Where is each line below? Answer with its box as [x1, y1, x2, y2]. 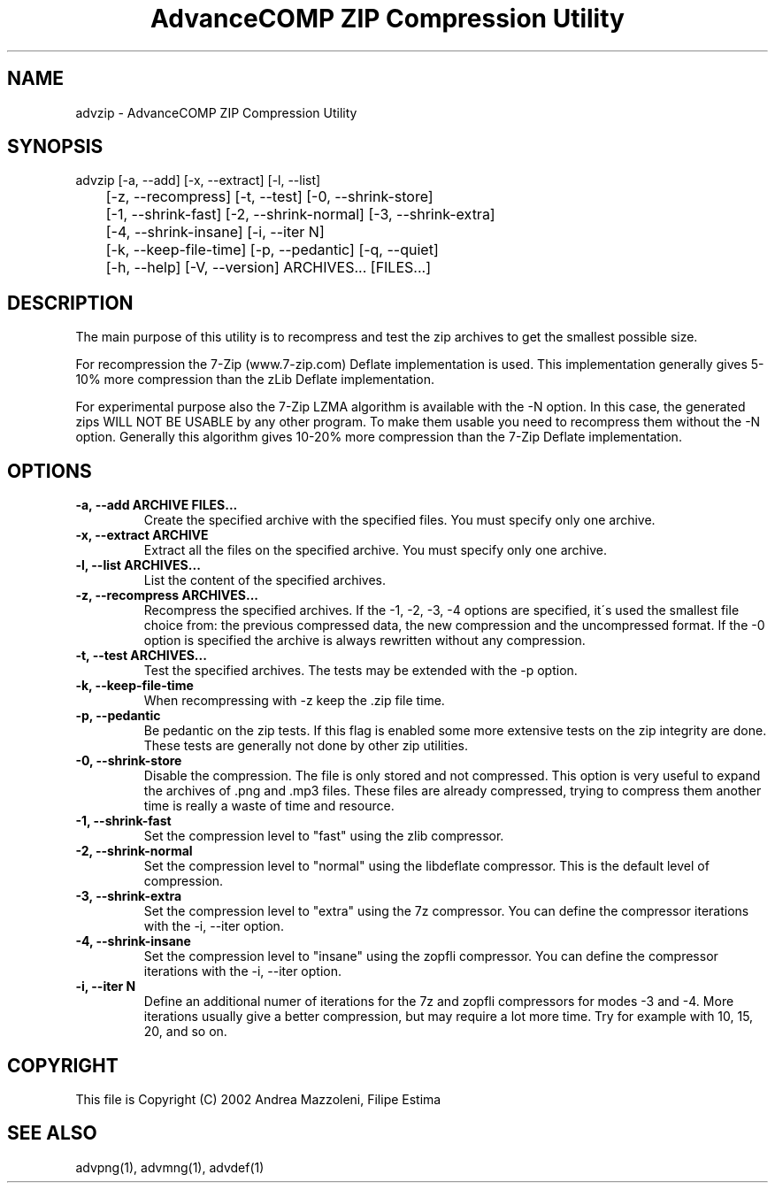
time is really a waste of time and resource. [143, 798, 395, 814]
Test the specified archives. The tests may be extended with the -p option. [143, 663, 578, 679]
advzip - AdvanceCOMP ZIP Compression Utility [75, 104, 357, 120]
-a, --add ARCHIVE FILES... [75, 497, 238, 513]
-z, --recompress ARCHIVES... [75, 587, 258, 603]
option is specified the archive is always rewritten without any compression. [143, 633, 586, 649]
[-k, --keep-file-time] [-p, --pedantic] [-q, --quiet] [105, 241, 439, 259]
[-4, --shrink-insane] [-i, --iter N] [105, 223, 325, 242]
